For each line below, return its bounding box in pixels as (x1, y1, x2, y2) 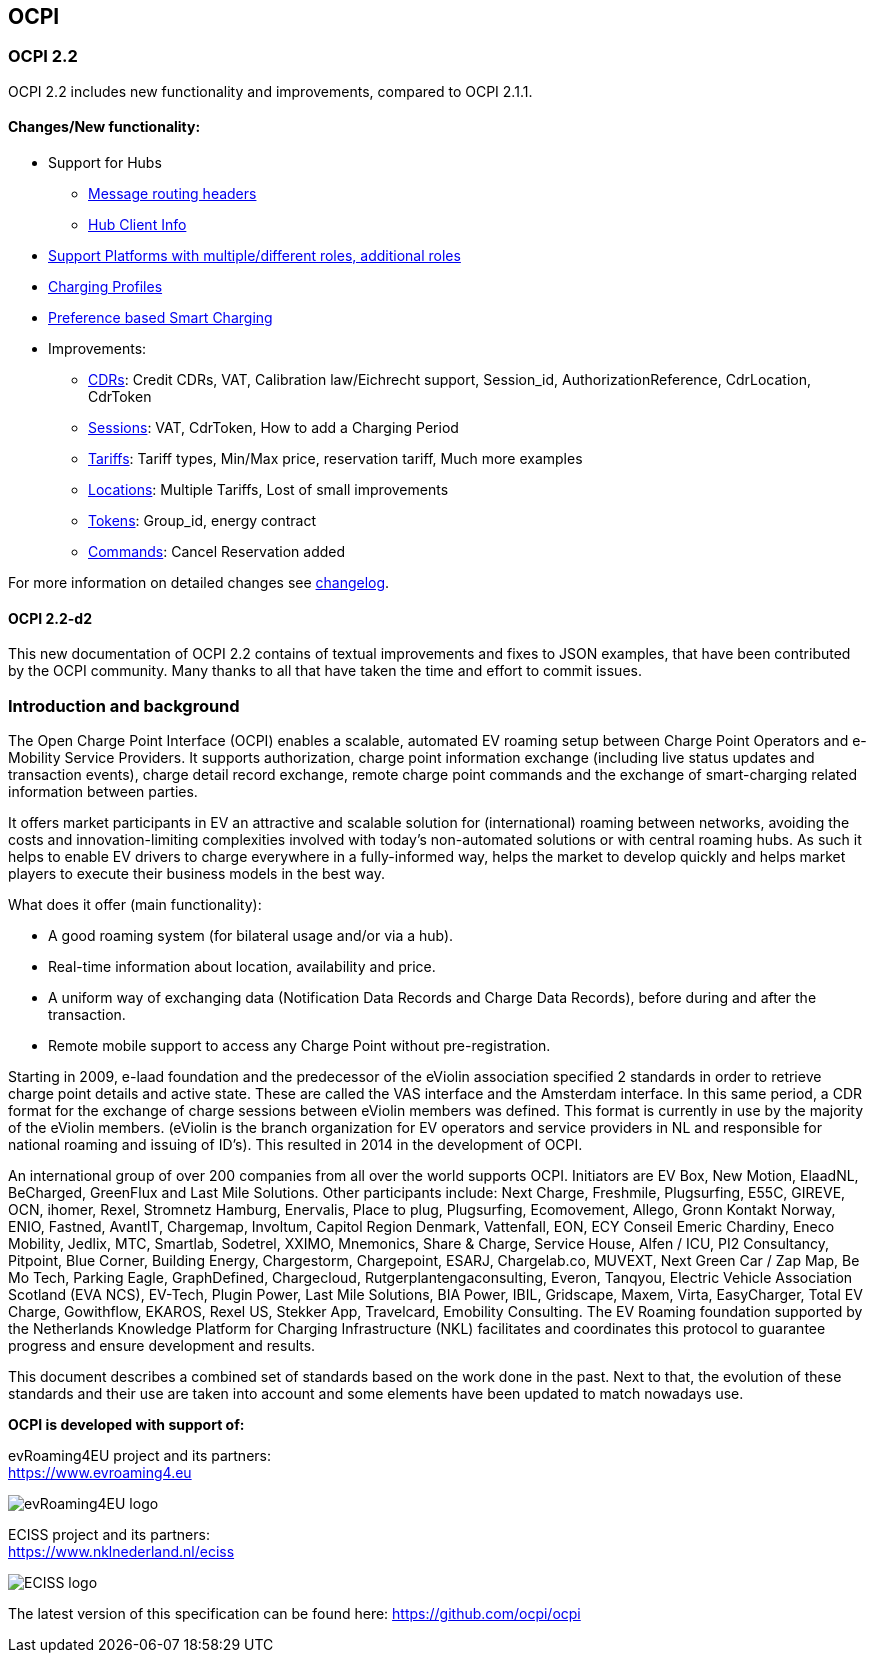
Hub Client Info (88, 216, 187, 234)
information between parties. (8, 782, 198, 800)
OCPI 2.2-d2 (8, 609, 92, 627)
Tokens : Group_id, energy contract (88, 512, 316, 530)
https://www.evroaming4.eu (8, 1463, 192, 1481)
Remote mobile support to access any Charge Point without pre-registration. (48, 1036, 551, 1054)
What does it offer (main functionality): (8, 895, 262, 913)
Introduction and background (8, 695, 240, 716)
